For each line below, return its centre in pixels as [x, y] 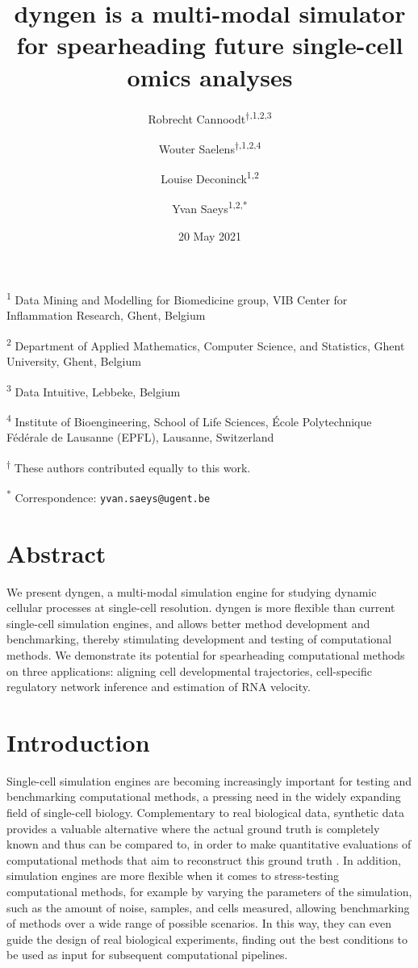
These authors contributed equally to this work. [132, 467]
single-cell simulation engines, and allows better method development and [188, 623]
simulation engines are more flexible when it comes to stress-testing [173, 876]
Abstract [56, 553]
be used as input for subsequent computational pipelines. [147, 955]
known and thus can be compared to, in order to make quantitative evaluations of [209, 844]
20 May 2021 [210, 235]
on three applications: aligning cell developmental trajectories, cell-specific [190, 670]
